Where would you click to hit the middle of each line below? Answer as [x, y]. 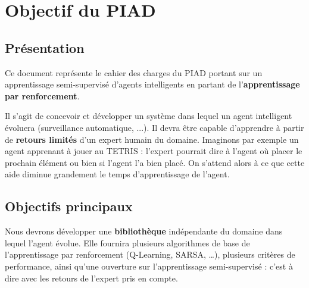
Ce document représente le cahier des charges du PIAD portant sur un [134, 72]
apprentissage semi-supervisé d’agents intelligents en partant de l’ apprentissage [152, 84]
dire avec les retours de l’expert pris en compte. [91, 278]
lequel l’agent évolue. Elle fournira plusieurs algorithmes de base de [127, 242]
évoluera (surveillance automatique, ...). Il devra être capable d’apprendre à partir [154, 127]
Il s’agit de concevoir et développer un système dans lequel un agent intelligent [149, 116]
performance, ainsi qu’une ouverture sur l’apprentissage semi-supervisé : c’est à [149, 266]
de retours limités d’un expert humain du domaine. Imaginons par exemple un [152, 139]
